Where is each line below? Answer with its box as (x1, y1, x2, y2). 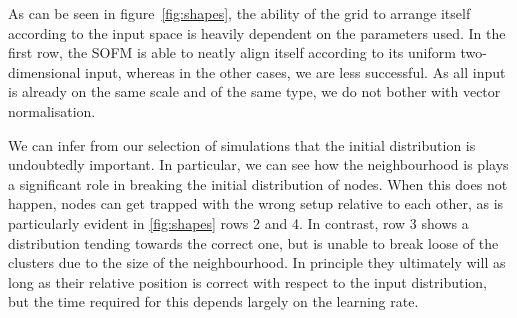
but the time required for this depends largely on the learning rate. (8, 291, 419, 312)
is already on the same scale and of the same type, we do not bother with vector (8, 81, 501, 102)
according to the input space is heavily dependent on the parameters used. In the (8, 22, 506, 43)
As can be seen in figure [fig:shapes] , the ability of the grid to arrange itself (8, 3, 471, 23)
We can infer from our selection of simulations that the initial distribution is (8, 134, 476, 155)
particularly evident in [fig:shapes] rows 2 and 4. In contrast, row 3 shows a (8, 212, 469, 233)
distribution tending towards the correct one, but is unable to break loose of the (8, 232, 499, 253)
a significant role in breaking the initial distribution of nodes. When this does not (8, 173, 508, 194)
